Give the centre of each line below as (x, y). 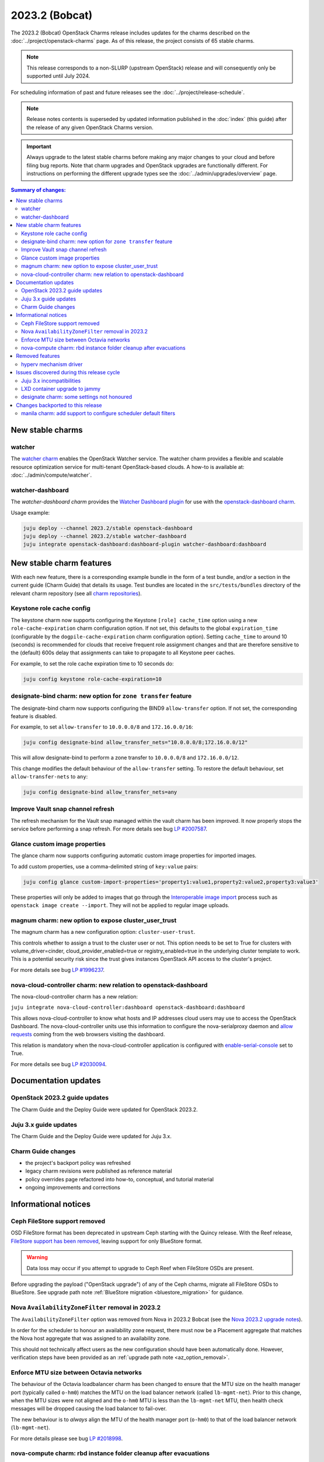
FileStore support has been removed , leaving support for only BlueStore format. (107, 1241)
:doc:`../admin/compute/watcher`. (51, 475)
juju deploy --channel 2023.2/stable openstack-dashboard (108, 528)
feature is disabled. (34, 716)
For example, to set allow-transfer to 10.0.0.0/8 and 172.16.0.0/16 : (102, 727)
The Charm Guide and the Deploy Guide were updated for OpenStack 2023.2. (104, 1109)
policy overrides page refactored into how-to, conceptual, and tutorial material (120, 1179)
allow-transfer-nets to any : (49, 777)
